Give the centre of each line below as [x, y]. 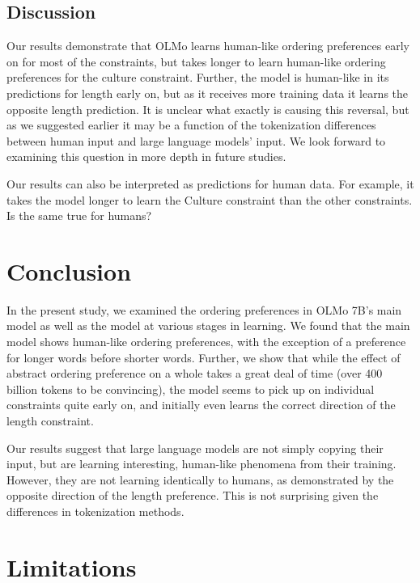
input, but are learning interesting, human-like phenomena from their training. [202, 464]
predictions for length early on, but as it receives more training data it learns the [208, 93]
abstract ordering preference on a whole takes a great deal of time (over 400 [195, 373]
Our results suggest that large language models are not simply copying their [195, 448]
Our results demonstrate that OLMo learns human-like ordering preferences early [208, 46]
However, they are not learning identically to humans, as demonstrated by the [200, 479]
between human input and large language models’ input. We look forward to [196, 140]
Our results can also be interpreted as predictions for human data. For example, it [210, 183]
